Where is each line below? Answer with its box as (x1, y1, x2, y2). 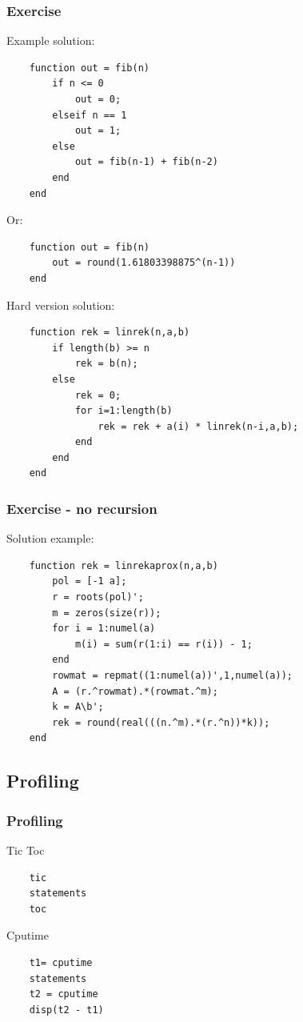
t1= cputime (29, 956, 93, 968)
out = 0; (74, 94, 122, 105)
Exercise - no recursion (6, 498, 157, 518)
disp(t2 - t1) (29, 1004, 104, 1016)
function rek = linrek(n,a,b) (29, 327, 190, 339)
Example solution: (6, 32, 95, 49)
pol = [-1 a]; (52, 575, 127, 587)
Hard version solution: (6, 296, 115, 313)
